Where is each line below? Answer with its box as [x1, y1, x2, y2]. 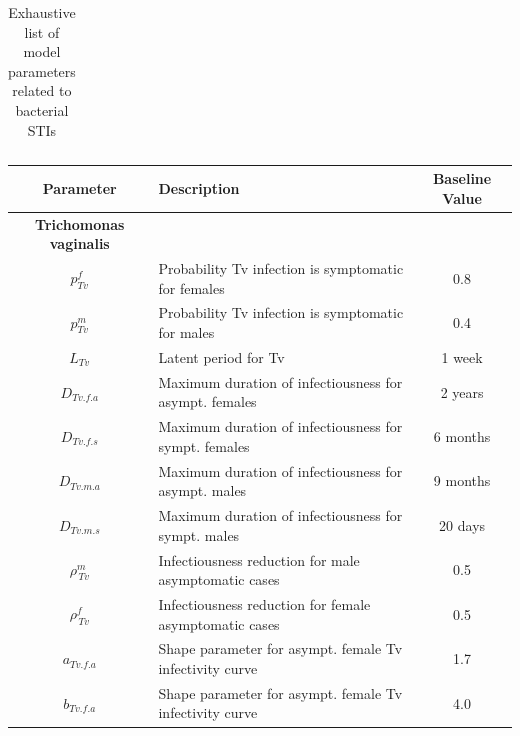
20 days [439, 514, 486, 535]
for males [158, 322, 215, 343]
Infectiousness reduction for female [158, 593, 371, 614]
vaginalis [49, 233, 110, 254]
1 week [441, 346, 483, 367]
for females [158, 277, 225, 298]
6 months [433, 425, 491, 446]
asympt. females [158, 391, 257, 412]
